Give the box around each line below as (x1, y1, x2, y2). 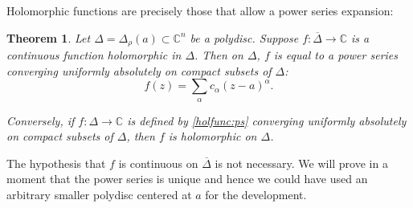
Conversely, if (6, 112, 75, 128)
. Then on (194, 47, 243, 63)
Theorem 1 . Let (6, 29, 91, 46)
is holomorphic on (168, 128, 257, 145)
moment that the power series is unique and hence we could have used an (6, 170, 368, 187)
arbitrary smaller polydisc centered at (6, 186, 192, 202)
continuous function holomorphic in (6, 47, 182, 63)
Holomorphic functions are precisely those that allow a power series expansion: (6, 2, 394, 18)
